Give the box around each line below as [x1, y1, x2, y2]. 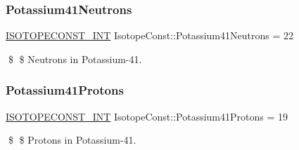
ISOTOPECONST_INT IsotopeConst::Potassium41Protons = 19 [6, 109, 288, 123]
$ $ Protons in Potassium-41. [8, 132, 136, 147]
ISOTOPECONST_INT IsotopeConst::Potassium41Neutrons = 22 [6, 28, 293, 43]
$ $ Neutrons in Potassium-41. [8, 51, 142, 66]
